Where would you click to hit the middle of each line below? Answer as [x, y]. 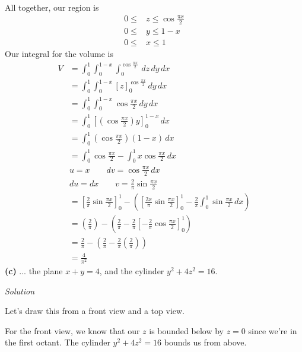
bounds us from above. [205, 342]
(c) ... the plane [34, 270]
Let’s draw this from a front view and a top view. [95, 311]
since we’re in [273, 330]
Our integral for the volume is [59, 54]
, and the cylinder [132, 270]
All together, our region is [52, 7]
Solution [20, 291]
